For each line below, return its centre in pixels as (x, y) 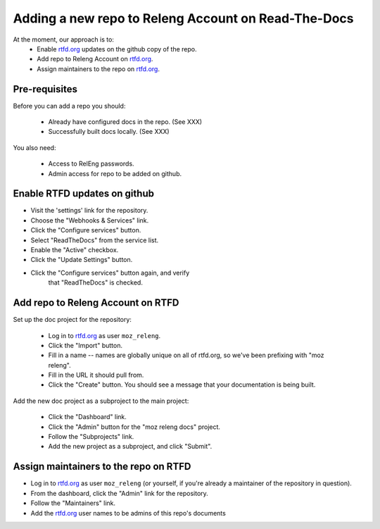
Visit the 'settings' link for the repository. (89, 211)
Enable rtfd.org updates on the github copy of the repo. (117, 49)
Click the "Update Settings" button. (82, 260)
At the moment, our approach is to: (63, 39)
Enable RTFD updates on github (84, 194)
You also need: (34, 147)
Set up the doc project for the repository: (72, 320)
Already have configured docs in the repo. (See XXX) (125, 122)
